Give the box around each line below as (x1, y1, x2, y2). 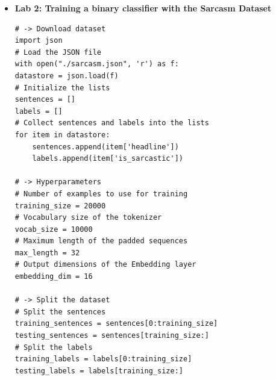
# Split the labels (14, 343, 93, 352)
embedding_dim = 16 (14, 272, 93, 281)
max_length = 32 (14, 248, 80, 257)
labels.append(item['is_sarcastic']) (32, 154, 183, 163)
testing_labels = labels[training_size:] (14, 366, 183, 375)
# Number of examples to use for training (14, 189, 188, 198)
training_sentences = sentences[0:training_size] (14, 319, 218, 328)
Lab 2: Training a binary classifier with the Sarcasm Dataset (14, 2, 272, 14)
